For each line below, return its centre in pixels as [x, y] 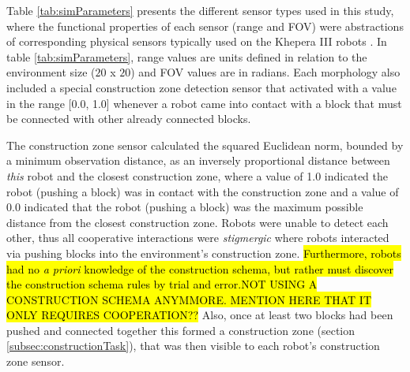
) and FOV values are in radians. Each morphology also [265, 72]
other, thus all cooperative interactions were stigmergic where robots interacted [198, 238]
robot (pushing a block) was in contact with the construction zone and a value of [203, 191]
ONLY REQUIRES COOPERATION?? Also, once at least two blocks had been [200, 315]
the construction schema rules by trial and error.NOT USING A [162, 284]
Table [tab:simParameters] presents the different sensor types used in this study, [200, 10]
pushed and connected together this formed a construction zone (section [181, 330]
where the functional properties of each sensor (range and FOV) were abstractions [205, 26]
